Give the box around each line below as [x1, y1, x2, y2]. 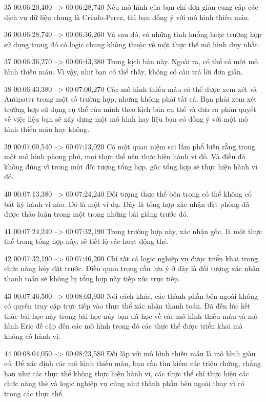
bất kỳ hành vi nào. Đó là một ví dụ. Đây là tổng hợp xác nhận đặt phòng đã [4, 198, 250, 209]
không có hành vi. [4, 331, 60, 341]
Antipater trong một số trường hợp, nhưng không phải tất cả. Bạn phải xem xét [4, 93, 257, 104]
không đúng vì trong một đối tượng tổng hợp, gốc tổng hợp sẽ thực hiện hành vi [4, 161, 258, 171]
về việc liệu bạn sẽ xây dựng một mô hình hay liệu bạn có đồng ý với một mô [4, 113, 248, 124]
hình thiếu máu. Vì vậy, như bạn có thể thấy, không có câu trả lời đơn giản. [4, 66, 243, 76]
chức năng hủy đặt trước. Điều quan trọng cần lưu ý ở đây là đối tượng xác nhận [4, 263, 260, 274]
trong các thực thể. [4, 388, 64, 398]
